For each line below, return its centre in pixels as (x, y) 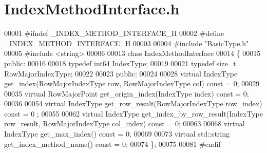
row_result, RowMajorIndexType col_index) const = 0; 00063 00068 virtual (125, 123)
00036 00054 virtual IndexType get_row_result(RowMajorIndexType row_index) (133, 103)
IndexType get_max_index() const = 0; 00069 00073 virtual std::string (117, 134)
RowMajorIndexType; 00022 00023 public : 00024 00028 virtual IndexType (121, 73)
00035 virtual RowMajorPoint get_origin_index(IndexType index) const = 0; (127, 93)
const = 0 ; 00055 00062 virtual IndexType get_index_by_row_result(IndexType (133, 113)
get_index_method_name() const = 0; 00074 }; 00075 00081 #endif (112, 144)
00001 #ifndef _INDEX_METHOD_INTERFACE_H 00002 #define (114, 33)
